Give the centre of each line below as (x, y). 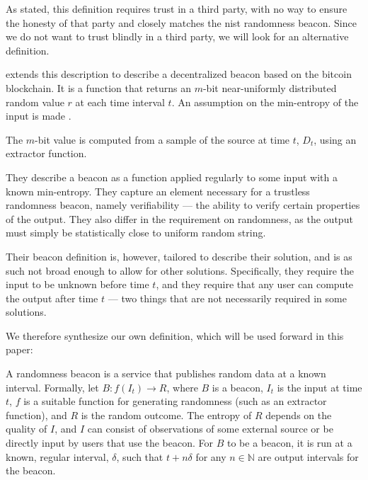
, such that (140, 456)
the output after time (52, 298)
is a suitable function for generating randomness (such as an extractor (175, 401)
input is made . (39, 116)
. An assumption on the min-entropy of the (265, 102)
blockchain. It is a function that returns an (98, 87)
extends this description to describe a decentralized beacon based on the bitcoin (179, 74)
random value (35, 102)
